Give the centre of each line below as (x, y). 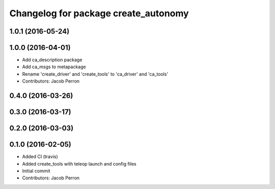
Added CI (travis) (40, 157)
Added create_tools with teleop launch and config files (79, 164)
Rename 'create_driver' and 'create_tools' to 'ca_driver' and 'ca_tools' (95, 74)
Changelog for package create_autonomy (99, 13)
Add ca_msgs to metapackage (54, 67)
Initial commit (36, 171)
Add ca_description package (52, 60)
